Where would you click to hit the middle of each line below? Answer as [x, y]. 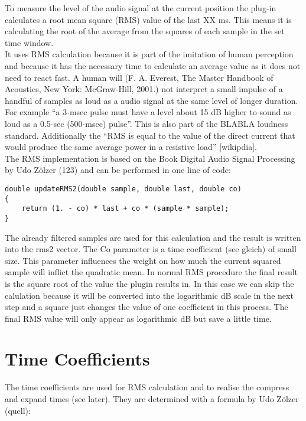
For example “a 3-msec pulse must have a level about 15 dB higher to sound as [148, 112]
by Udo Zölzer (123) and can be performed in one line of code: [118, 170]
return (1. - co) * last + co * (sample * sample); [125, 209]
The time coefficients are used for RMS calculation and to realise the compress [147, 387]
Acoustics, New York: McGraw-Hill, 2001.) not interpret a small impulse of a [144, 89]
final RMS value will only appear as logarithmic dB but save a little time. [138, 318]
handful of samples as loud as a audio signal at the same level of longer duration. [152, 100]
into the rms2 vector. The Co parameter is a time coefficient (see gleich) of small [151, 249]
